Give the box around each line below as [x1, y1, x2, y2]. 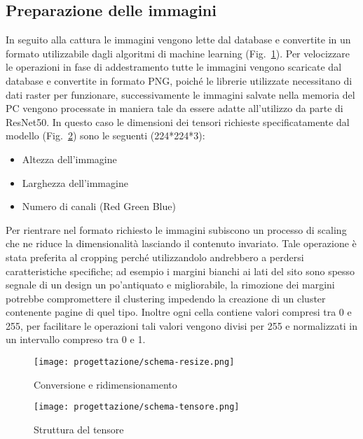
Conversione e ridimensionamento [34, 377, 177, 391]
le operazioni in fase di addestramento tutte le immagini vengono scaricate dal [6, 60, 342, 74]
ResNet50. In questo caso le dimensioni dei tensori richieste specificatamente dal [6, 114, 350, 129]
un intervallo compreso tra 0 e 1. [6, 332, 146, 347]
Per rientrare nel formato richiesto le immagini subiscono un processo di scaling [6, 222, 347, 237]
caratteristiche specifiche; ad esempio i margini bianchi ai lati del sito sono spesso [6, 263, 355, 278]
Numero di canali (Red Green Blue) [22, 199, 176, 214]
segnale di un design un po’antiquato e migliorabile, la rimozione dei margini [6, 277, 335, 292]
